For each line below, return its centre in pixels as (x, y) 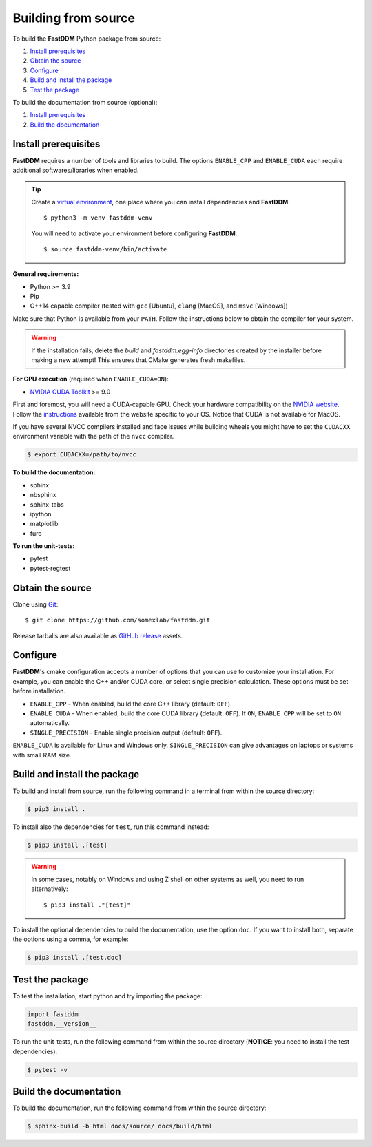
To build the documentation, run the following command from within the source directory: (139, 1108)
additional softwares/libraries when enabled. (76, 170)
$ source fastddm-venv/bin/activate (105, 249)
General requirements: (46, 274)
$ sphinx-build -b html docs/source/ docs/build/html (120, 1126)
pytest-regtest (50, 568)
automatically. (50, 723)
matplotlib (44, 524)
